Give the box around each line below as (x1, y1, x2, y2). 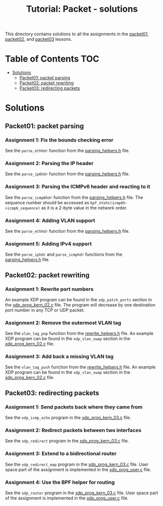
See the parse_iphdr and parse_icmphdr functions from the (5, 251, 123, 258)
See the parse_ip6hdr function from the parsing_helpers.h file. (5, 171, 130, 177)
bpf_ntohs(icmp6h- (90, 200, 128, 205)
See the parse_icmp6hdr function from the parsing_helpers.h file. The (5, 194, 143, 200)
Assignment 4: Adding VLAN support (5, 217, 95, 224)
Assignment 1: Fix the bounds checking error (5, 136, 114, 143)
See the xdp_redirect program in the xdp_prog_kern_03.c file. (5, 438, 129, 444)
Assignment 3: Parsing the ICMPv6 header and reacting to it (5, 183, 150, 190)
